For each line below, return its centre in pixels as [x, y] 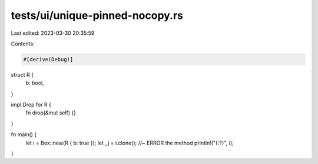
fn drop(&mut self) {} [51, 113]
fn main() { [24, 135]
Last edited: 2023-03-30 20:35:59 [53, 33]
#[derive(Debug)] [48, 59]
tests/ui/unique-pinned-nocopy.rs [97, 15]
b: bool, [35, 83]
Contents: [23, 44]
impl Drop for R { [31, 105]
